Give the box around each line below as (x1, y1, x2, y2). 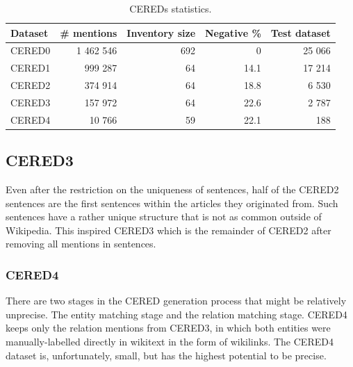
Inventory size (126, 25, 196, 40)
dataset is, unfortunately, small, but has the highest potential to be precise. (6, 348, 327, 362)
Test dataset (270, 25, 331, 40)
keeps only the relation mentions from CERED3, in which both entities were (6, 320, 331, 335)
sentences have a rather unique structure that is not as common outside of (6, 209, 322, 224)
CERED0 (10, 43, 51, 58)
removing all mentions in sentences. (6, 236, 156, 251)
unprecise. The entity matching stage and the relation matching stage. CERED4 (6, 307, 347, 321)
